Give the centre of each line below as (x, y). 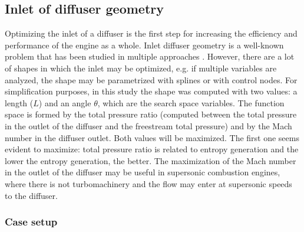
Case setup (31, 222)
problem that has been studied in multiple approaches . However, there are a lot (150, 56)
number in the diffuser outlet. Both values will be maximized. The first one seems (152, 137)
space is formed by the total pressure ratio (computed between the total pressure (151, 114)
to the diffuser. (31, 195)
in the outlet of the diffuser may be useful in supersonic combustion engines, (143, 172)
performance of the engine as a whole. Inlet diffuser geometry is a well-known (144, 45)
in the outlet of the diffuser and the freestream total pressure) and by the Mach (148, 125)
